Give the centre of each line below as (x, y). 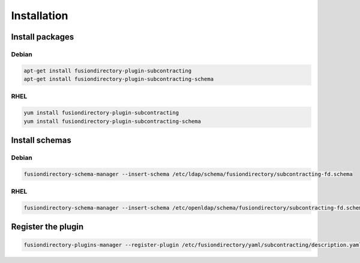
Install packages (43, 37)
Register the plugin (47, 227)
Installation (40, 16)
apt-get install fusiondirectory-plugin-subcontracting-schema (119, 79)
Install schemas (41, 140)
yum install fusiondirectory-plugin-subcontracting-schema (112, 121)
